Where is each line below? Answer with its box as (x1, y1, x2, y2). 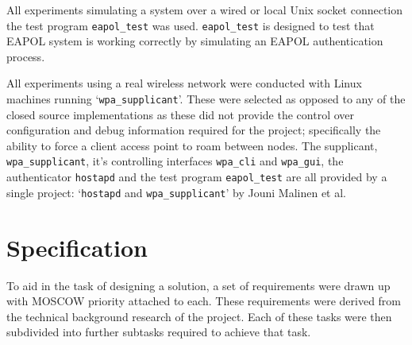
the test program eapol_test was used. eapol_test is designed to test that (6, 17, 375, 33)
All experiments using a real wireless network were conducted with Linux (6, 75, 362, 91)
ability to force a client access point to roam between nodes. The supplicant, (6, 137, 378, 153)
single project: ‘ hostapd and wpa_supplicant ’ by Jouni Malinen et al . (6, 184, 347, 200)
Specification (6, 231, 148, 263)
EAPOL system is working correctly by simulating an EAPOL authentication (6, 33, 383, 49)
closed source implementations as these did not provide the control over (6, 106, 355, 122)
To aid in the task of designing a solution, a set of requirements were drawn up (6, 277, 391, 293)
